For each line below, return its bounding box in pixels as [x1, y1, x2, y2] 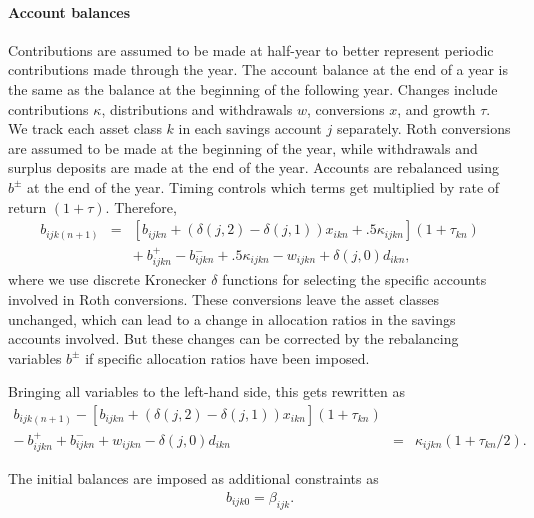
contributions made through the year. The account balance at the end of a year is [8, 59, 509, 80]
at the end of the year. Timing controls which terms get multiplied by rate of [27, 176, 500, 197]
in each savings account [178, 118, 322, 139]
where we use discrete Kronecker [8, 269, 207, 290]
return [8, 196, 47, 217]
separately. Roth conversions [336, 118, 511, 139]
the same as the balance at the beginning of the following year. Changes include [8, 78, 498, 99]
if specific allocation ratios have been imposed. [85, 347, 370, 368]
